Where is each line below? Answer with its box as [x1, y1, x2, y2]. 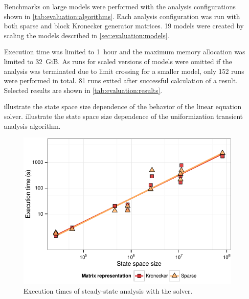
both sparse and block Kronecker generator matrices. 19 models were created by [4, 21, 244, 31]
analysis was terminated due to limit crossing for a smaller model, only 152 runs [4, 66, 245, 76]
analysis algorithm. [4, 120, 61, 131]
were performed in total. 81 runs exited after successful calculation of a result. [4, 75, 238, 86]
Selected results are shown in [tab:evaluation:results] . [4, 85, 162, 95]
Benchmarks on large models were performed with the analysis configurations [4, 1, 236, 11]
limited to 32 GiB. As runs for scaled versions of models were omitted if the [4, 56, 232, 66]
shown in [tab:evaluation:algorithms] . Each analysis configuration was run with [4, 11, 240, 21]
